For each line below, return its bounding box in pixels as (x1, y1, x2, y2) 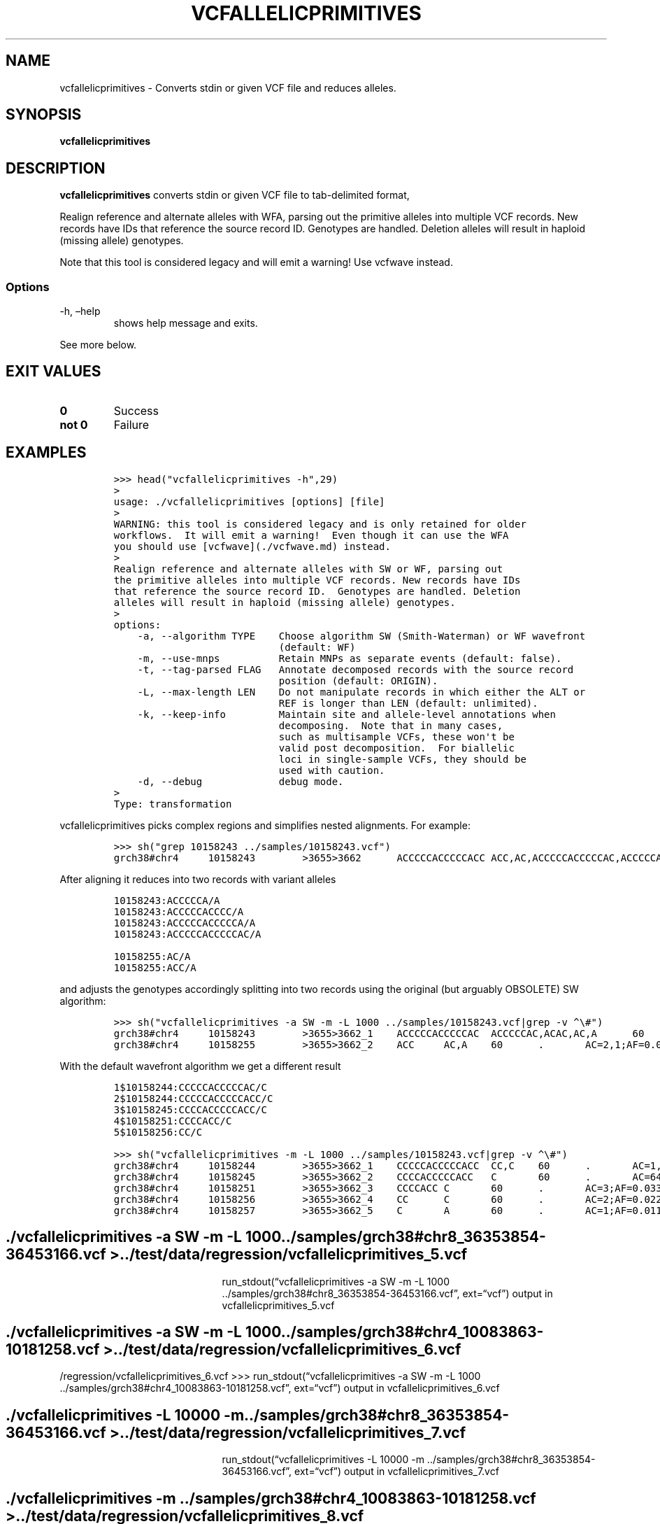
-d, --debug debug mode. (137, 775, 344, 787)
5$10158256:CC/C (113, 1126, 203, 1138)
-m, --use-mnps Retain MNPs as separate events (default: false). (137, 652, 562, 664)
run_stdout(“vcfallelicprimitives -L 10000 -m (222, 1453, 424, 1466)
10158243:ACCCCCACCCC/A (113, 905, 244, 917)
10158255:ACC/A (113, 961, 196, 973)
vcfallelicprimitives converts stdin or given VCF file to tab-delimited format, (59, 189, 410, 202)
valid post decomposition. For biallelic (278, 742, 515, 754)
